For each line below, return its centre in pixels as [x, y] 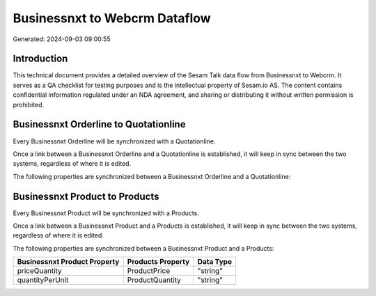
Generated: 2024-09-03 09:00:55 [62, 39]
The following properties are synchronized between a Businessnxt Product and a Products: [143, 248]
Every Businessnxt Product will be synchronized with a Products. [106, 213]
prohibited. [29, 104]
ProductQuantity [154, 280]
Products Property [158, 262]
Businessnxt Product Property [68, 262]
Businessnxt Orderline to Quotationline [99, 124]
